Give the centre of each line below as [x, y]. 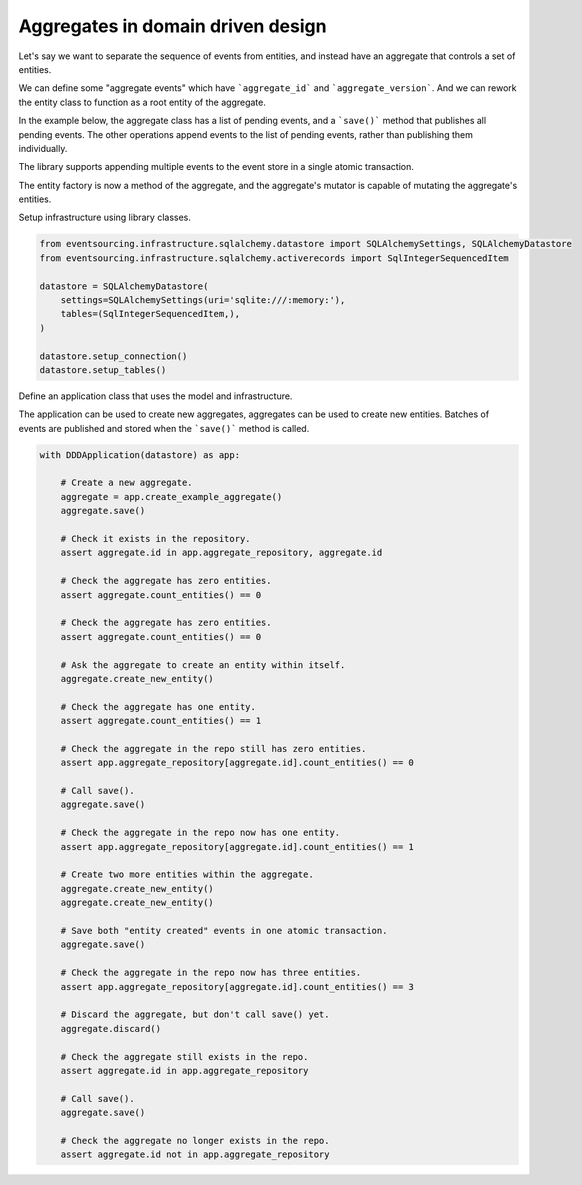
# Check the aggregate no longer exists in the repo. [195, 1140]
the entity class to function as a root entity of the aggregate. [142, 102]
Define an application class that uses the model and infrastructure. [155, 396]
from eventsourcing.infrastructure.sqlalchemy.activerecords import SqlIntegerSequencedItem [274, 258]
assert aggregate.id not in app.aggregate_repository [195, 1154]
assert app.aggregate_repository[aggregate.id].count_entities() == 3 [237, 986]
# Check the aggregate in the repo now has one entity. [200, 833]
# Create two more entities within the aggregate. [187, 874]
